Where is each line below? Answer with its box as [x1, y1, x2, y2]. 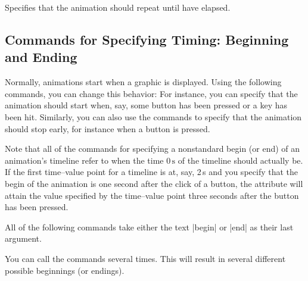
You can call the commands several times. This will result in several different [5, 252, 286, 264]
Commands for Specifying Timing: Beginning [5, 30, 289, 48]
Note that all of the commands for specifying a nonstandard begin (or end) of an [5, 142, 300, 155]
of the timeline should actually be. [178, 154, 303, 166]
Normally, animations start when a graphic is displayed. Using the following [5, 76, 282, 88]
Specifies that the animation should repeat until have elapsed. [5, 1, 231, 13]
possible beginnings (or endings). [5, 264, 125, 276]
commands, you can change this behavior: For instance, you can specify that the [5, 87, 298, 99]
